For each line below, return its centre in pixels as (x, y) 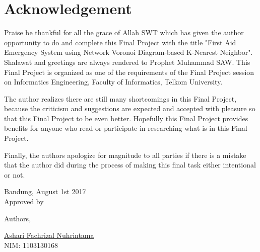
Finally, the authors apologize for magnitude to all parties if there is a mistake (125, 155)
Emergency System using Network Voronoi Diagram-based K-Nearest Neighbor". (128, 52)
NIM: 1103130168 (31, 245)
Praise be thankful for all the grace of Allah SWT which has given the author (124, 32)
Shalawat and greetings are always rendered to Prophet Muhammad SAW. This (127, 62)
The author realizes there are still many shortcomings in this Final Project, (120, 98)
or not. (15, 174)
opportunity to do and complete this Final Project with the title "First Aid (120, 42)
